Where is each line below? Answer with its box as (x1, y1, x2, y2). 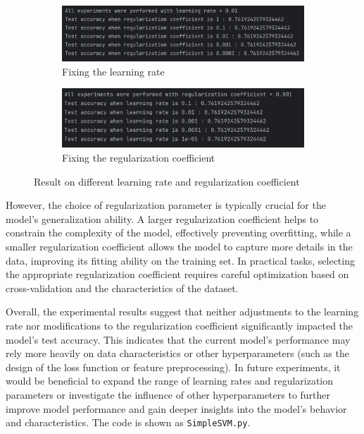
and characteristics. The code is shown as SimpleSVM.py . (6, 415, 251, 430)
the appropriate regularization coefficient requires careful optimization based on (6, 267, 349, 282)
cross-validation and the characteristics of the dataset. (6, 280, 239, 295)
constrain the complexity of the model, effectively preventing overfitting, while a (6, 225, 351, 240)
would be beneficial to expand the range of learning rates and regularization (6, 373, 334, 388)
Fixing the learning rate (62, 64, 165, 78)
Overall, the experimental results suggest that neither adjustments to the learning (6, 304, 359, 319)
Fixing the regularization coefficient (62, 150, 215, 165)
